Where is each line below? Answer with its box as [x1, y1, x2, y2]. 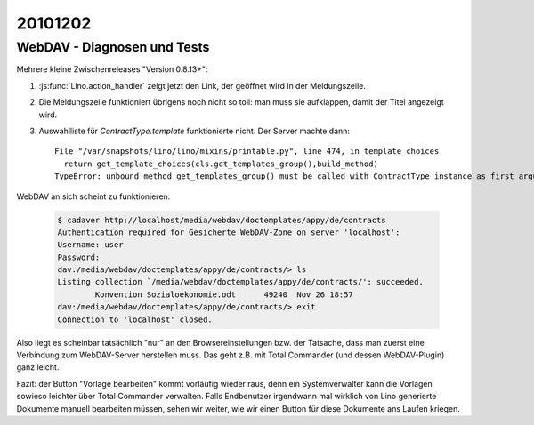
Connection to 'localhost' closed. [57, 314, 213, 325]
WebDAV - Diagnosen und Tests [16, 39, 210, 55]
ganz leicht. [16, 362, 60, 373]
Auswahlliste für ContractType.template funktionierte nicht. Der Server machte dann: [38, 125, 351, 136]
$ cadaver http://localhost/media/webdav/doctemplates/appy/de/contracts [57, 214, 386, 225]
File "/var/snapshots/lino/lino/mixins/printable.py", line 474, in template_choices [54, 147, 440, 156]
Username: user [57, 240, 124, 250]
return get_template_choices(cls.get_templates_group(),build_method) [63, 158, 378, 169]
